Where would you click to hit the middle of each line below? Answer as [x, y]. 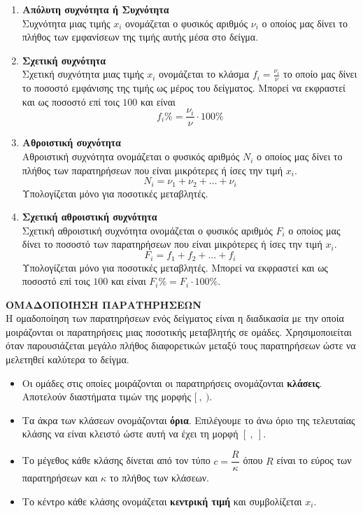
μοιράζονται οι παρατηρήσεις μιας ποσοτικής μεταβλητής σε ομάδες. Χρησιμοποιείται [179, 331]
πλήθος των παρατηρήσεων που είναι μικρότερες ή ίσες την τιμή [152, 170]
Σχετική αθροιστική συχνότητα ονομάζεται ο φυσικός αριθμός [147, 230]
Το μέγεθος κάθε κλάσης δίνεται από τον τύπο [116, 460]
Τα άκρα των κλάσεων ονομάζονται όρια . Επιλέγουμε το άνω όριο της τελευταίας [188, 420]
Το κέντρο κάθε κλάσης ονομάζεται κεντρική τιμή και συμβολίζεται [162, 501]
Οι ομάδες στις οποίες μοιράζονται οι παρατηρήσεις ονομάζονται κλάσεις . [172, 382]
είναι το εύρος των [314, 460]
